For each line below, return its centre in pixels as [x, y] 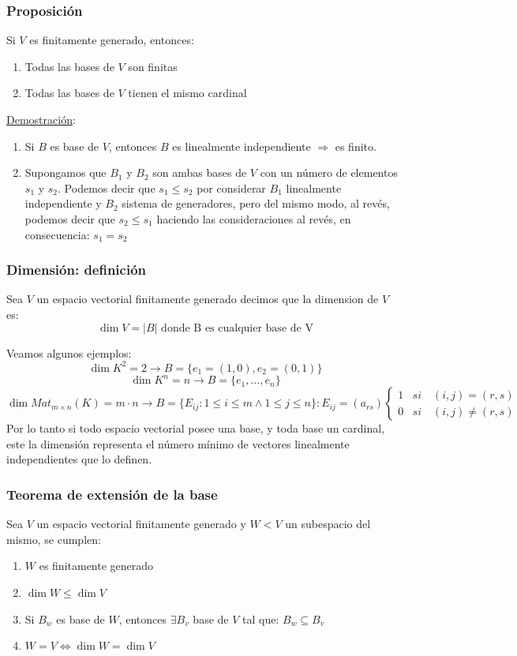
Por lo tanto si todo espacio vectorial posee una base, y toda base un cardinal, [196, 428]
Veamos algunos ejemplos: [69, 352]
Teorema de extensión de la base [112, 494]
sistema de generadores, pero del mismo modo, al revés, [256, 203]
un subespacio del [328, 524]
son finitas [153, 66]
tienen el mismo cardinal [187, 93]
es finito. [356, 146]
